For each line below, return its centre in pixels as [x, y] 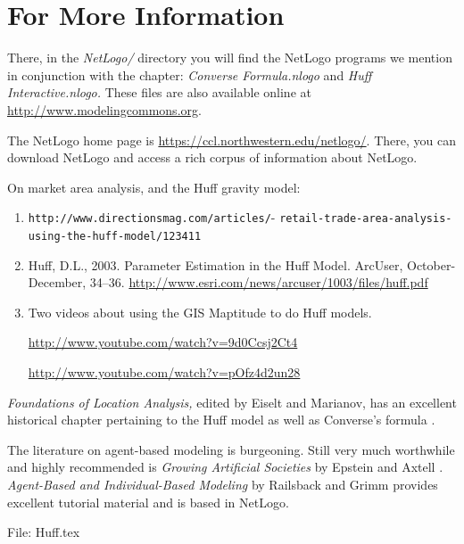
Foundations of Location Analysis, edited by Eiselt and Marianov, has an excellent [232, 402]
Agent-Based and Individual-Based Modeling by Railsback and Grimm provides [223, 484]
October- [431, 264]
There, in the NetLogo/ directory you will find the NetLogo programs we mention [230, 58]
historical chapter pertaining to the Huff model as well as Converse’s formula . [221, 420]
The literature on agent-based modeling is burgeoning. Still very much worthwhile [231, 449]
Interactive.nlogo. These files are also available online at [159, 92]
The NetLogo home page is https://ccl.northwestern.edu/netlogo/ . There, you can [232, 140]
